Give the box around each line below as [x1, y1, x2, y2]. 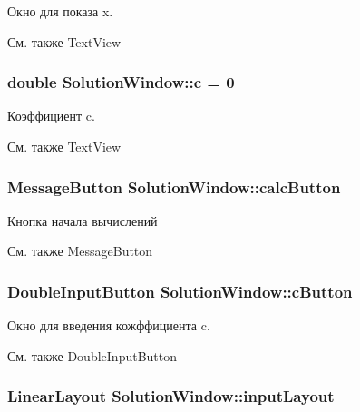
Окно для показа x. [7, 2, 113, 20]
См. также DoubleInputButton [7, 346, 178, 365]
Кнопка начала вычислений [7, 211, 158, 230]
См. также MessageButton [7, 241, 153, 260]
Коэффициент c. [7, 106, 95, 125]
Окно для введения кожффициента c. [7, 316, 210, 335]
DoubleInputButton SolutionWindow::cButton [7, 280, 353, 302]
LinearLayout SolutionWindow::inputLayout [7, 385, 335, 407]
